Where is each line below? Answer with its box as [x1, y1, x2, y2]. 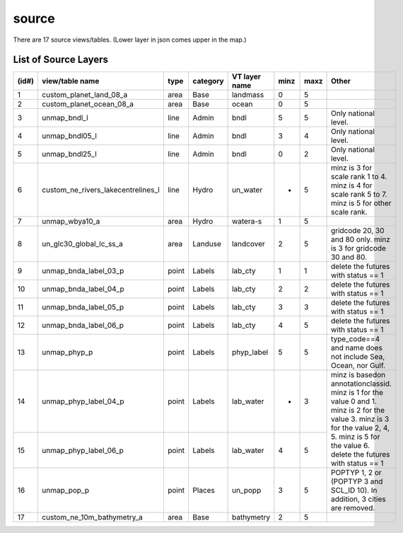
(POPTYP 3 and [330, 476, 383, 486]
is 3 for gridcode [330, 243, 387, 253]
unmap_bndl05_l [42, 131, 97, 141]
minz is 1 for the [330, 388, 384, 398]
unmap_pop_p [42, 486, 90, 495]
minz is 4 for [330, 180, 373, 190]
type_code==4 [330, 334, 380, 344]
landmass [231, 90, 264, 100]
